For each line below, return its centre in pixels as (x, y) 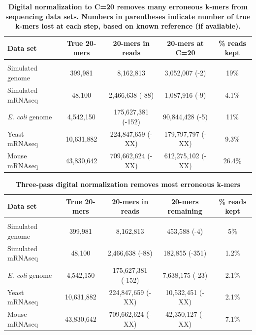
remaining (185, 211)
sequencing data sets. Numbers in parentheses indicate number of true (128, 16)
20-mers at (185, 43)
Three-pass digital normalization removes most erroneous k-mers (128, 184)
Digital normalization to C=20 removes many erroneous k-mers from (128, 6)
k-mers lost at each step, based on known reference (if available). (128, 26)
